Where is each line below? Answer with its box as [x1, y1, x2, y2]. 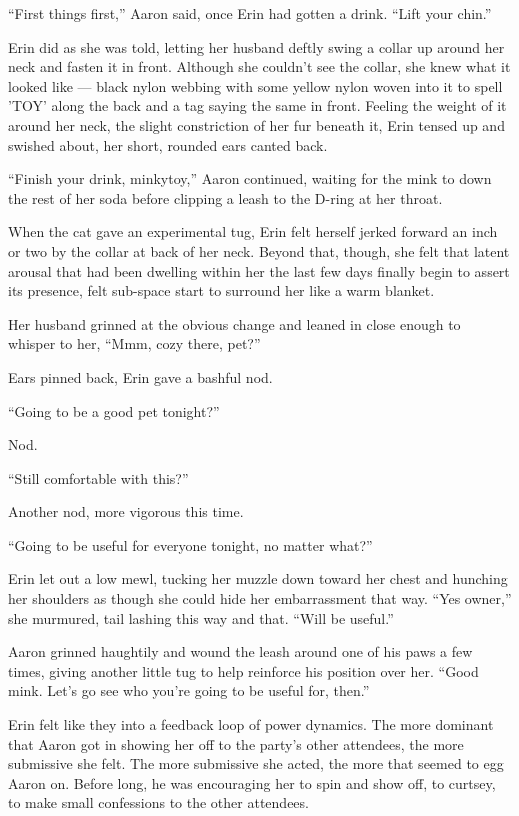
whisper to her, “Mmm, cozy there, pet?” [8, 333, 261, 354]
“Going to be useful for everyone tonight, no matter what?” [8, 534, 373, 555]
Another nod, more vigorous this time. [8, 501, 244, 522]
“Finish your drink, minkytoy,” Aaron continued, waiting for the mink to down [8, 168, 492, 189]
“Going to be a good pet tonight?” [8, 400, 220, 421]
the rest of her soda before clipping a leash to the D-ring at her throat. [8, 187, 443, 208]
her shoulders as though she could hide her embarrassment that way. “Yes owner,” [8, 588, 512, 609]
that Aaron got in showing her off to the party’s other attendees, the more [8, 733, 464, 754]
